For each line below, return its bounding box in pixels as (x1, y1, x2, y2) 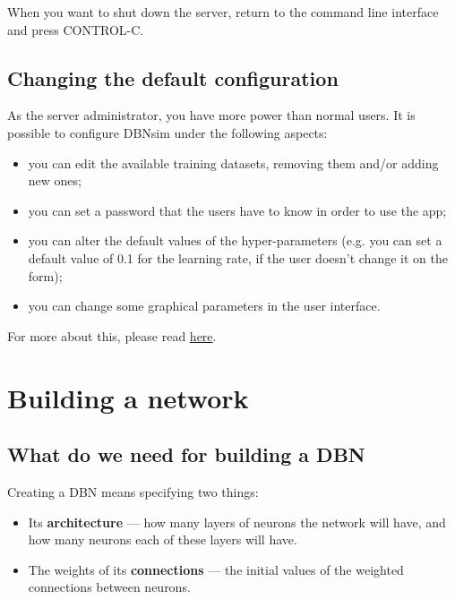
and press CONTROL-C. (7, 20, 144, 39)
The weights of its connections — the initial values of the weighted (28, 560, 404, 578)
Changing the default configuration (7, 64, 339, 91)
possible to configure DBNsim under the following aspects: (7, 123, 328, 141)
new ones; (28, 171, 82, 190)
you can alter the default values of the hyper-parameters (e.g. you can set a (28, 231, 442, 250)
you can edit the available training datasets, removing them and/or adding (28, 153, 439, 172)
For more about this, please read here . (7, 326, 217, 345)
